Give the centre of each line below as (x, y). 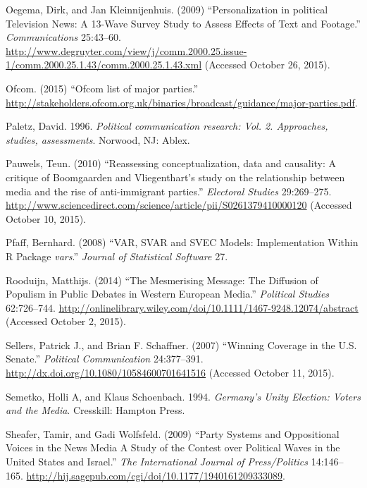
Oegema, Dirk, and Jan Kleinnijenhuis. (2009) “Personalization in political (167, 9)
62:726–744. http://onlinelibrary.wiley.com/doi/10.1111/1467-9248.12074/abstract (182, 307)
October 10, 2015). (46, 218)
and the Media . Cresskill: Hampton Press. (95, 410)
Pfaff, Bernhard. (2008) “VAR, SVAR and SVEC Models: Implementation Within (182, 242)
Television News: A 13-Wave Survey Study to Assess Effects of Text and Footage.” (183, 23)
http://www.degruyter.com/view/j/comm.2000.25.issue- (126, 50)
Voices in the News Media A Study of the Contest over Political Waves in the (173, 447)
